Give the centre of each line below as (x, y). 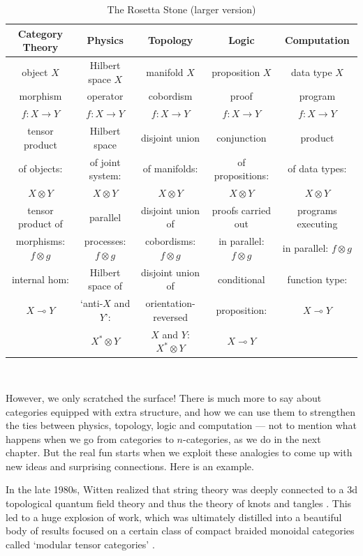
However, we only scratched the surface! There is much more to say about (164, 397)
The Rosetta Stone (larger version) (181, 9)
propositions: (242, 175)
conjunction (242, 137)
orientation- (170, 303)
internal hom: (40, 279)
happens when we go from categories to (90, 438)
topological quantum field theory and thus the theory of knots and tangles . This (179, 503)
